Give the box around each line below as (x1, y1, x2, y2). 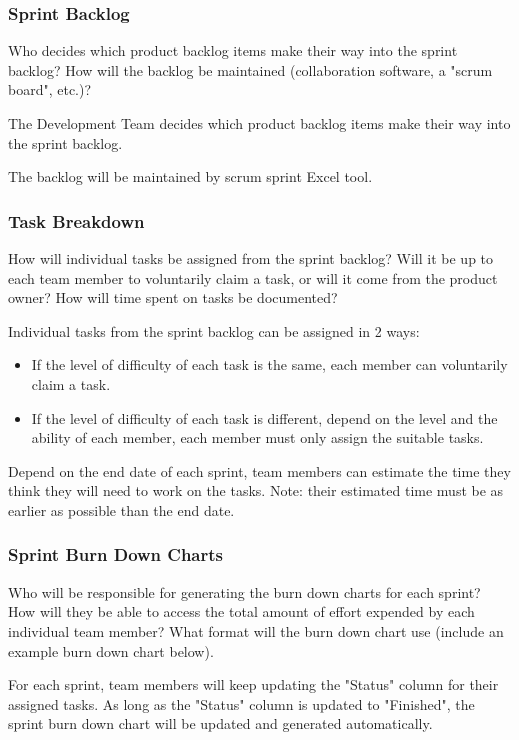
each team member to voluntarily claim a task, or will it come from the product (8, 267, 498, 288)
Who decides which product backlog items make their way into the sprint (8, 40, 458, 61)
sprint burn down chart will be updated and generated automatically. (8, 713, 433, 734)
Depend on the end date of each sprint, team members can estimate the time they (8, 460, 511, 481)
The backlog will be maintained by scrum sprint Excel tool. (8, 166, 373, 187)
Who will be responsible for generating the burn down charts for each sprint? (8, 581, 481, 602)
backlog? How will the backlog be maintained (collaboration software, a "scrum (8, 59, 493, 80)
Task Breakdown (8, 208, 145, 233)
